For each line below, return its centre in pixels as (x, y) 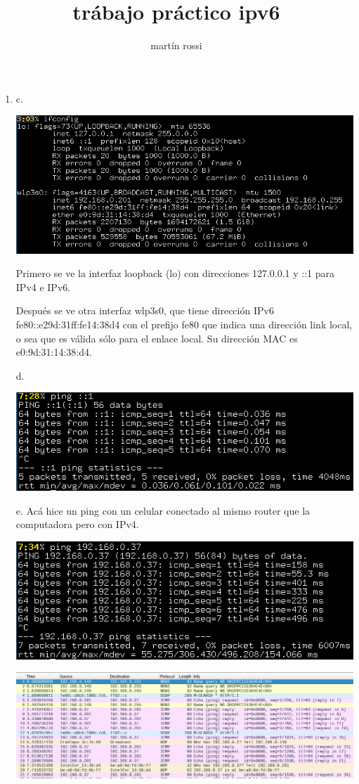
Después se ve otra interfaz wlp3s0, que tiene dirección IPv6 (145, 310)
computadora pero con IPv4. (77, 524)
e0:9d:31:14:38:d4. (54, 352)
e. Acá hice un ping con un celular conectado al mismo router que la (163, 510)
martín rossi (176, 45)
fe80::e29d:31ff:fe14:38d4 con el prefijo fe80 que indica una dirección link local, (184, 324)
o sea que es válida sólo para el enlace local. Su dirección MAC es (157, 338)
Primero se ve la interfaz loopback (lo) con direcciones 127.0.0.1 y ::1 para (175, 273)
